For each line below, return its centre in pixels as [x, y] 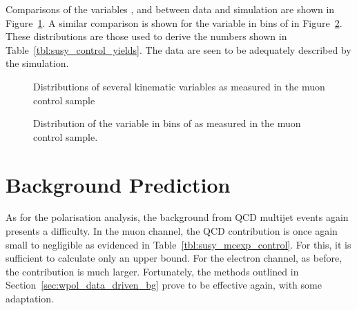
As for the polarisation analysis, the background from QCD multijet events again [177, 217]
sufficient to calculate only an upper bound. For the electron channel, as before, [174, 258]
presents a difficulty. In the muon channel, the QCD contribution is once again [172, 231]
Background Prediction [118, 184]
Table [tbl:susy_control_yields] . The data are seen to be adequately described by [178, 49]
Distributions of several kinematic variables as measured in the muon [179, 86]
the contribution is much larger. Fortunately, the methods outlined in [152, 271]
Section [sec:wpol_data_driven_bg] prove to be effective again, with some [164, 285]
